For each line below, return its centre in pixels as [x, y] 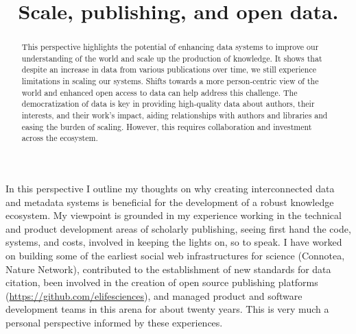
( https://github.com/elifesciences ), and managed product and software [154, 295]
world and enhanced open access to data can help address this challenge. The [159, 92]
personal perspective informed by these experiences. [114, 323]
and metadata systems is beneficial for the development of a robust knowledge [170, 202]
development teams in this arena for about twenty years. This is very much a [167, 309]
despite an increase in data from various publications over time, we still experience [169, 69]
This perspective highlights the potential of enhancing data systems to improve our [170, 47]
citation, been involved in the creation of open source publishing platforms [162, 282]
